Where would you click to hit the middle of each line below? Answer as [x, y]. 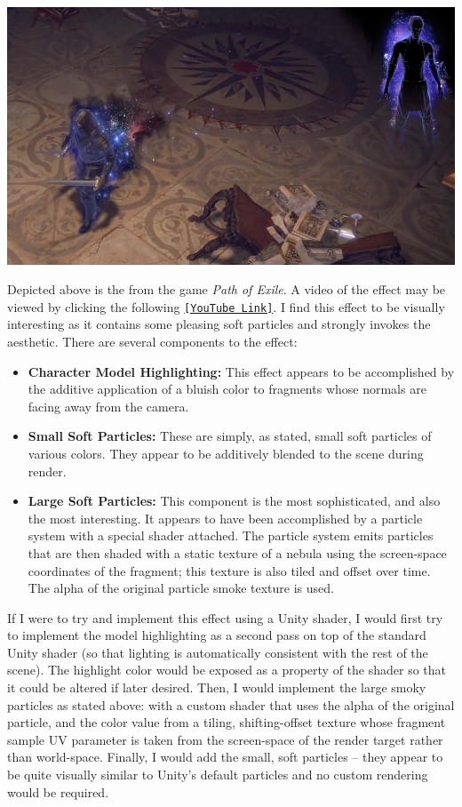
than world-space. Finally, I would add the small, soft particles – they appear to [225, 757]
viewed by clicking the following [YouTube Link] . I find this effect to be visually [226, 306]
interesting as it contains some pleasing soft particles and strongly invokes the [219, 324]
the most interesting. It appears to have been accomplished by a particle [225, 518]
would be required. [58, 791]
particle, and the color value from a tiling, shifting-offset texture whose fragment [227, 722]
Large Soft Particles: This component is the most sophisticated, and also [234, 501]
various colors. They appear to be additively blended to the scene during [226, 453]
